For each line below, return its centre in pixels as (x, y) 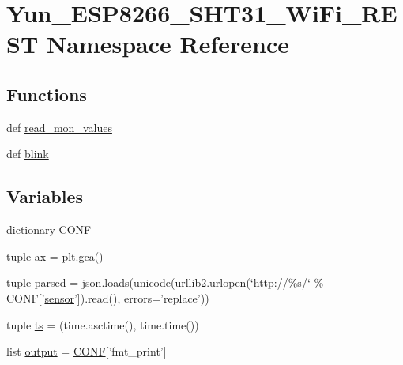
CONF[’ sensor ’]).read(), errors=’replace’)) (108, 297)
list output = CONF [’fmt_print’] (87, 351)
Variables (45, 196)
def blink (28, 154)
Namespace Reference (168, 44)
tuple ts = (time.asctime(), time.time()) (103, 324)
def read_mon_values (59, 127)
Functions (47, 94)
